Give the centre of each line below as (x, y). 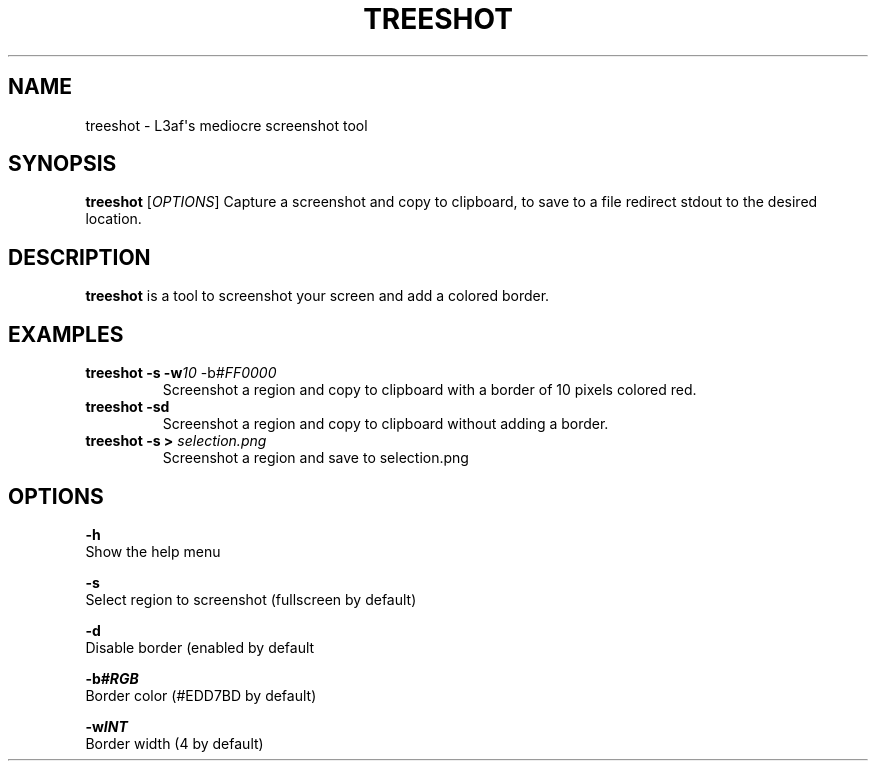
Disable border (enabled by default (200, 647)
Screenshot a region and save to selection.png (315, 458)
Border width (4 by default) (174, 743)
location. (113, 219)
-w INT (106, 726)
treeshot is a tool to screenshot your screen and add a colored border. (317, 296)
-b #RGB (112, 678)
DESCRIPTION (79, 257)
